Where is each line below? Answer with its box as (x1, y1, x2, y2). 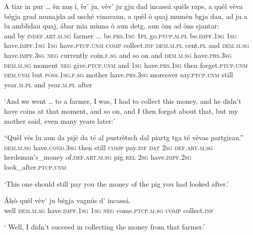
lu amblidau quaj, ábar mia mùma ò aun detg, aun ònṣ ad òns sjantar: (4, 20, 219, 31)
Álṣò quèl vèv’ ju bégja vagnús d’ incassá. (4, 195, 131, 206)
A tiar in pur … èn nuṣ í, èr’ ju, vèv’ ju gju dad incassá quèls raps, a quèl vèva (4, 1, 243, 11)
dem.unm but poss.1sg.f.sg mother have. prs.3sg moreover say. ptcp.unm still (4, 69, 233, 80)
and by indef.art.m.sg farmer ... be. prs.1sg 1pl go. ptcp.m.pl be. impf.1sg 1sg (4, 30, 237, 40)
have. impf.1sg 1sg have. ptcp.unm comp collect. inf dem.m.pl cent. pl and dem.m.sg (4, 40, 250, 50)
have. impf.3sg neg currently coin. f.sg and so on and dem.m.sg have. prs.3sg (4, 49, 232, 60)
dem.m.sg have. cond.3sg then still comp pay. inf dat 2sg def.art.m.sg (4, 142, 213, 152)
